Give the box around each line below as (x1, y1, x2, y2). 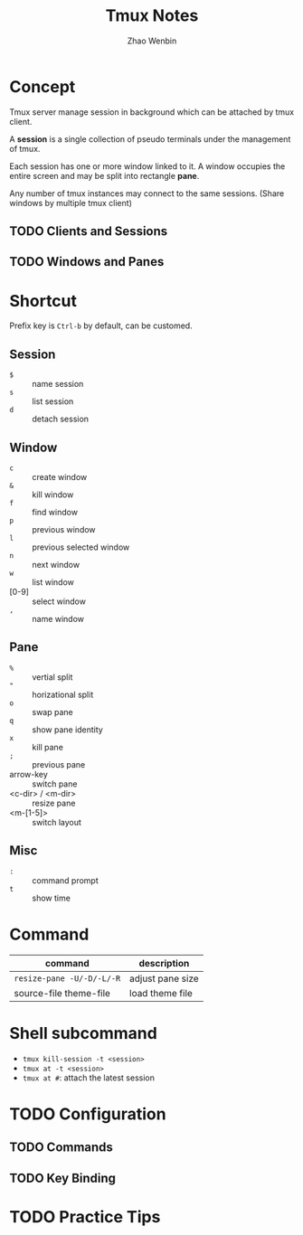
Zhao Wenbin (127, 35, 177, 46)
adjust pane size (129, 972, 199, 985)
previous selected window (32, 542, 130, 552)
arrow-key (9, 768, 48, 779)
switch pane (32, 778, 78, 789)
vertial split (32, 671, 73, 683)
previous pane (32, 759, 86, 769)
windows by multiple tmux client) (9, 197, 133, 208)
